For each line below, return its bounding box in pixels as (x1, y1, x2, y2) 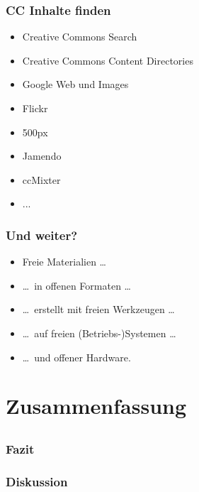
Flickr (22, 101, 48, 115)
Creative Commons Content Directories (22, 53, 193, 67)
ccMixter (22, 172, 61, 187)
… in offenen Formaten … (22, 278, 131, 293)
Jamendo (22, 148, 62, 163)
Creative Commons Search (22, 29, 137, 44)
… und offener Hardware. (22, 349, 131, 364)
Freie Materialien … (22, 254, 106, 269)
